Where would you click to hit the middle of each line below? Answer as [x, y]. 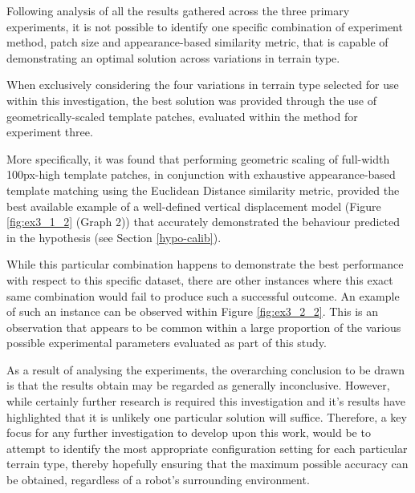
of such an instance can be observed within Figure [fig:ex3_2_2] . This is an [193, 311]
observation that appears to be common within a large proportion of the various [204, 327]
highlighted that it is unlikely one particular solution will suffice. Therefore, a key [207, 416]
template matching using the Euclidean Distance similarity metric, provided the [203, 190]
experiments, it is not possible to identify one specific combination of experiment [205, 26]
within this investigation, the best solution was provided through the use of [192, 100]
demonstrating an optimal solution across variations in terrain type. [173, 57]
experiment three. [50, 132]
